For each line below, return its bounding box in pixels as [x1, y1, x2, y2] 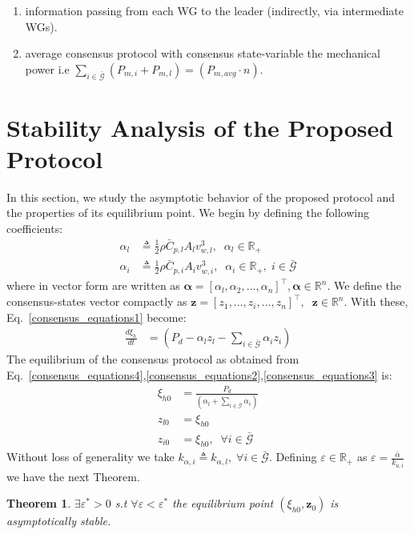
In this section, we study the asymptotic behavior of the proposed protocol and [6, 188, 396, 205]
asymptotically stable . [6, 512, 111, 529]
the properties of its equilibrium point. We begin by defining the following [6, 204, 370, 221]
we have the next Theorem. [6, 468, 140, 484]
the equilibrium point [172, 495, 274, 512]
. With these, [344, 293, 408, 310]
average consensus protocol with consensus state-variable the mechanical [25, 45, 380, 62]
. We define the [327, 277, 401, 294]
